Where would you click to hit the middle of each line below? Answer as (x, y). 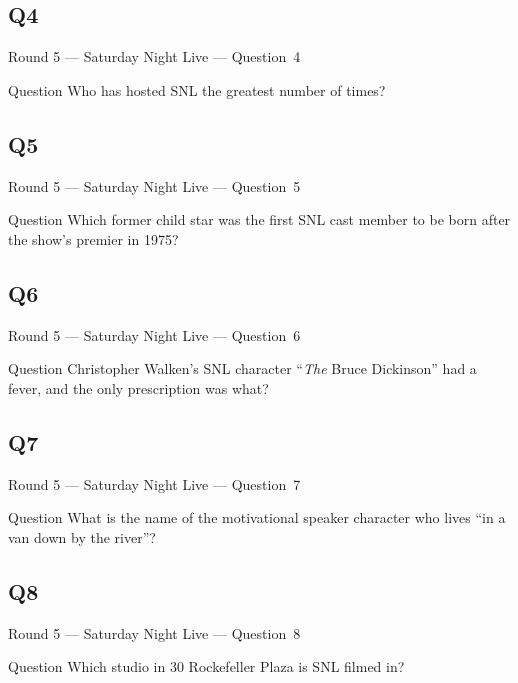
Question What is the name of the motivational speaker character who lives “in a (257, 517)
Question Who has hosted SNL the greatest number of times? (197, 89)
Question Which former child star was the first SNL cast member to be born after (259, 219)
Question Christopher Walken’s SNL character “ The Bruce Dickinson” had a (242, 368)
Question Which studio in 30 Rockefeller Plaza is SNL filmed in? (206, 666)
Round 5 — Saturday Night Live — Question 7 (154, 483)
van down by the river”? (82, 536)
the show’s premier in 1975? (93, 238)
